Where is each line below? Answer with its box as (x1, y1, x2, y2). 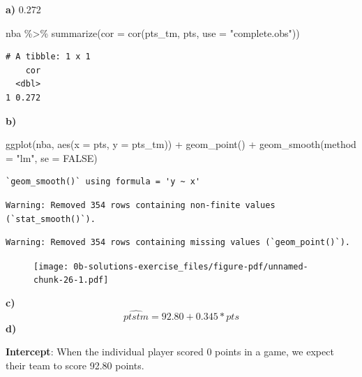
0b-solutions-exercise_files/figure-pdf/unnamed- (73, 261, 308, 272)
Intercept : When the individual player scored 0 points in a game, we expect (6, 344, 334, 359)
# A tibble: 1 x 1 (6, 52, 91, 62)
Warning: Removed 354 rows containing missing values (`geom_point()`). (6, 237, 350, 248)
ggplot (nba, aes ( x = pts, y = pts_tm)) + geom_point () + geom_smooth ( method (6, 137, 356, 151)
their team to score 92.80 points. (6, 358, 144, 373)
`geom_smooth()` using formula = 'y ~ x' (6, 177, 201, 187)
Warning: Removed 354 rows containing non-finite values (6, 200, 276, 210)
